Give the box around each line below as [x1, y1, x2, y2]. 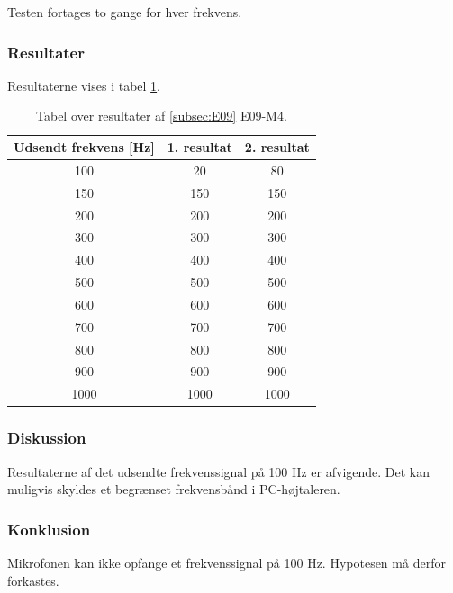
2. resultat [244, 138, 310, 156]
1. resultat [167, 138, 232, 156]
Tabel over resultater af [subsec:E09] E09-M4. [36, 106, 287, 125]
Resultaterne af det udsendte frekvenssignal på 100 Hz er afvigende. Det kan [7, 462, 430, 481]
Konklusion [7, 517, 91, 540]
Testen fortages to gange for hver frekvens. [7, 3, 242, 21]
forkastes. [7, 571, 59, 589]
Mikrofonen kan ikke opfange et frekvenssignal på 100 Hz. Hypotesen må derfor [7, 553, 446, 571]
